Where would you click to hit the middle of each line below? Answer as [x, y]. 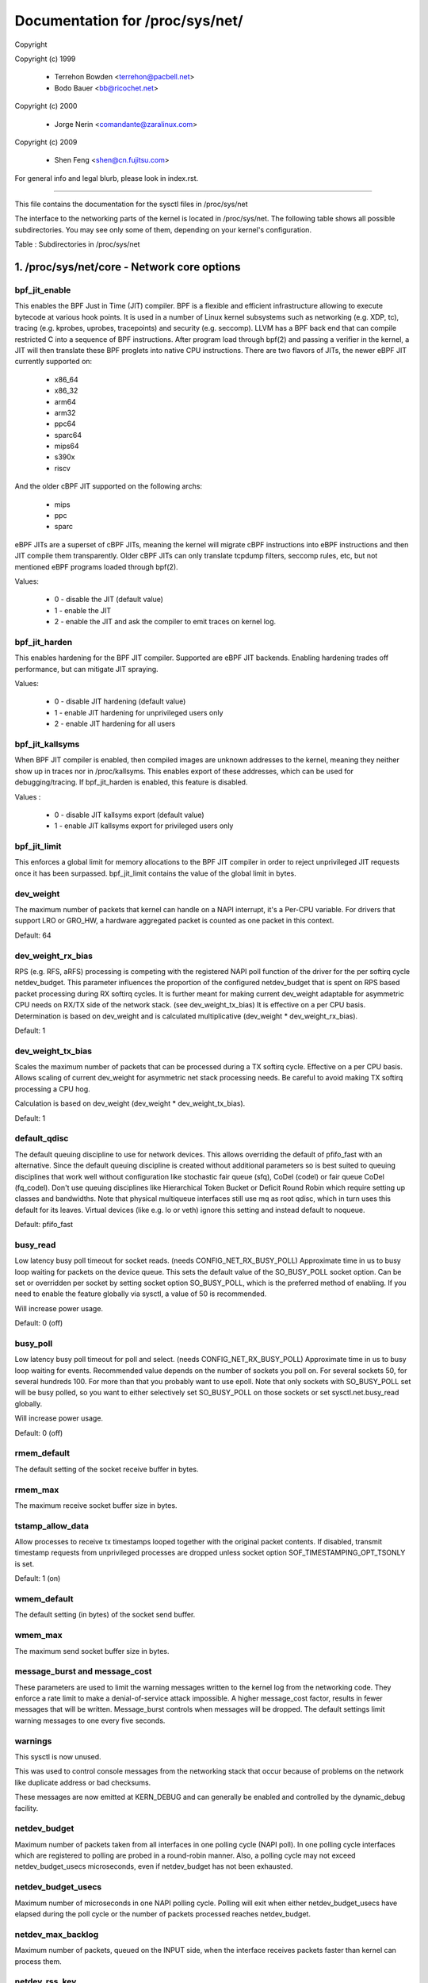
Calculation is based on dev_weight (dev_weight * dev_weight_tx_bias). [130, 1103]
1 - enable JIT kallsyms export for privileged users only [144, 826]
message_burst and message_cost [83, 1671]
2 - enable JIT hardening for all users [115, 724]
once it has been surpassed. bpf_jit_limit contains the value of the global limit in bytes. [155, 873]
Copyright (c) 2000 [46, 106]
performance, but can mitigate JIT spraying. [86, 669]
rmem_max [37, 1490]
